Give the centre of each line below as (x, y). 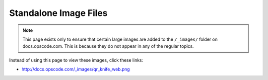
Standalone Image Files (58, 13)
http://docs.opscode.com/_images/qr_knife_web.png (76, 69)
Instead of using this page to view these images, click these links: (76, 60)
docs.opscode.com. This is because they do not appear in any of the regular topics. (108, 46)
